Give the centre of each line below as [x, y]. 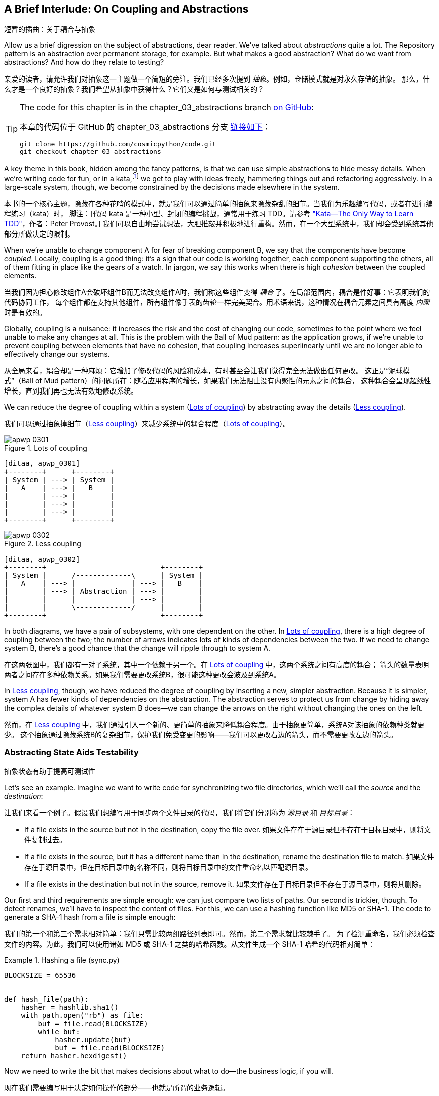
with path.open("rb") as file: [82, 1015]
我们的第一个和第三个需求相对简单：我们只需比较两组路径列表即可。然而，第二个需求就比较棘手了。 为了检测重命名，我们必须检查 [219, 933]
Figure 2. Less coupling [43, 544]
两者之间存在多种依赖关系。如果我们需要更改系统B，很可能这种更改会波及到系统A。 [142, 675]
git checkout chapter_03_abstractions [90, 152]
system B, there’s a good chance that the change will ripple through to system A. [137, 648]
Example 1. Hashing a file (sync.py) [62, 960]
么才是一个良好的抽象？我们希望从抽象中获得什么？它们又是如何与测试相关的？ [134, 89]
